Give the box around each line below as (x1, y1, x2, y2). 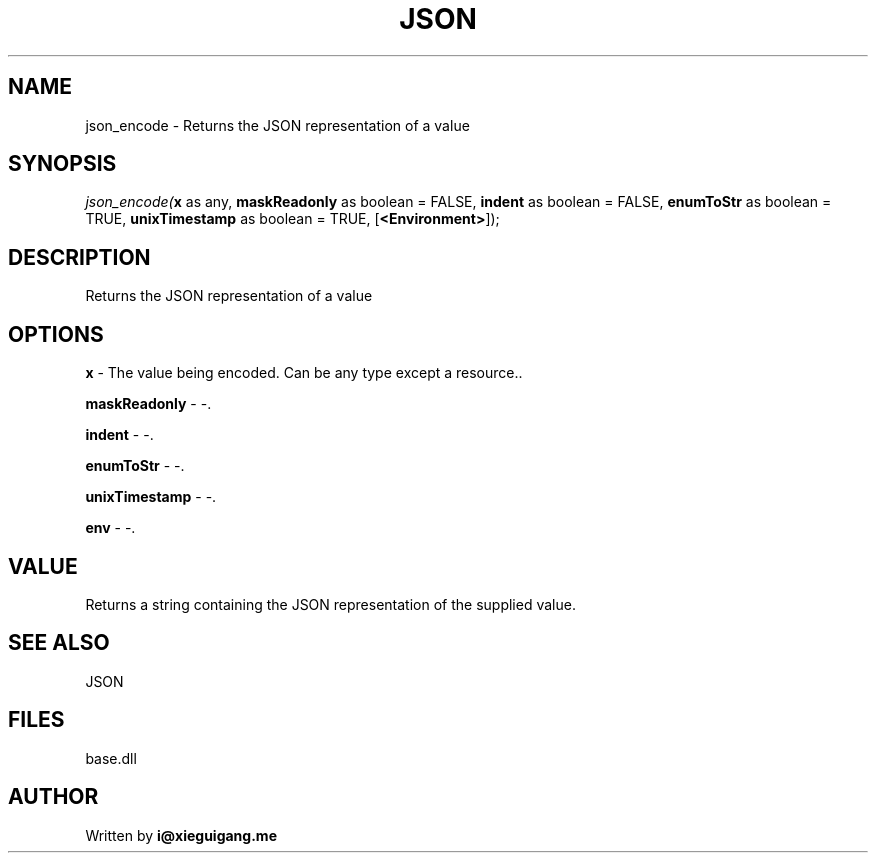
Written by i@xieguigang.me (85, 826, 277, 844)
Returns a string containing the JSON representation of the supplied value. (85, 595, 576, 613)
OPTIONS (8, 321, 104, 347)
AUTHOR (8, 784, 99, 810)
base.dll (85, 749, 137, 767)
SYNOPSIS (8, 151, 117, 177)
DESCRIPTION (8, 244, 151, 270)
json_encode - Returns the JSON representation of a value (85, 116, 470, 134)
